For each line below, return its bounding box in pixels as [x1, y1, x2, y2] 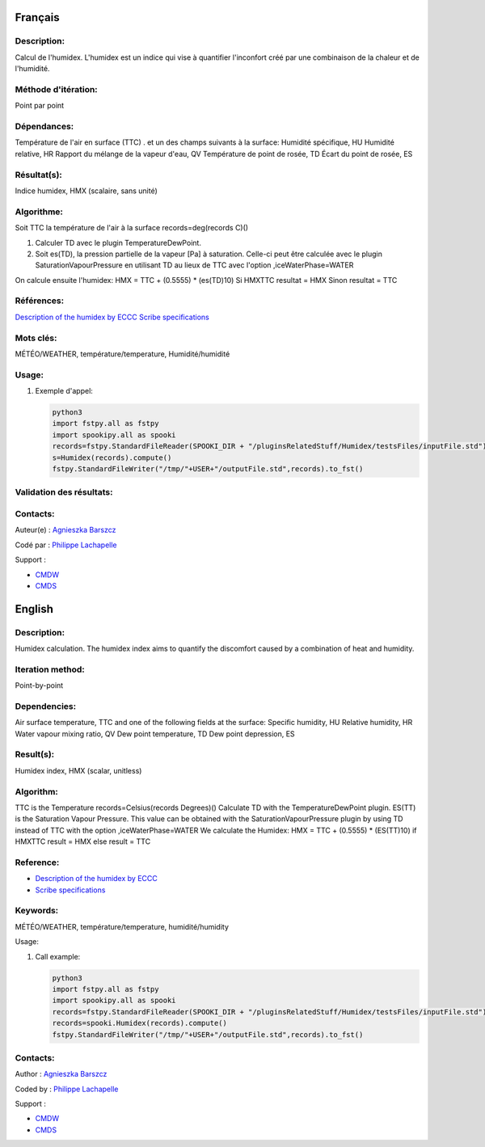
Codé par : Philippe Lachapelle [15, 540, 117, 550]
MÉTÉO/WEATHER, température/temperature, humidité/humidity [15, 921, 230, 931]
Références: [15, 295, 65, 306]
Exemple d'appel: [35, 386, 93, 396]
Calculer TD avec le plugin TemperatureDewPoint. [35, 238, 202, 247]
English [15, 602, 54, 616]
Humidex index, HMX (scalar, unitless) [15, 765, 142, 775]
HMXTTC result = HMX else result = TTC [15, 837, 151, 846]
